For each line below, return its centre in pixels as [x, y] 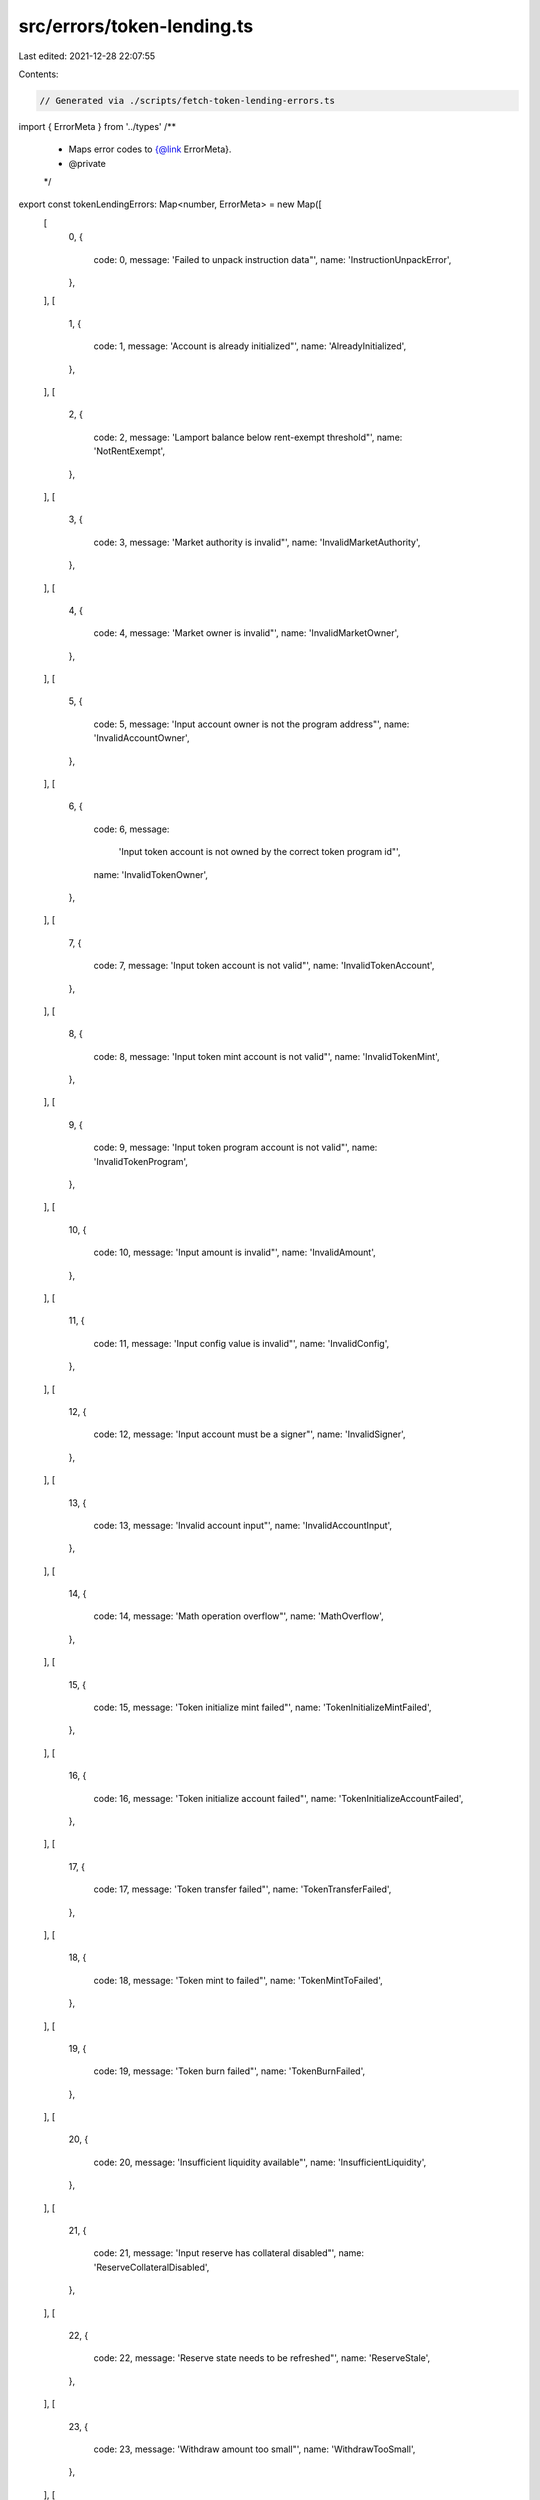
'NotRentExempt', [129, 451]
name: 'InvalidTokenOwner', [151, 874]
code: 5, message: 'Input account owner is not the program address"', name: [251, 724]
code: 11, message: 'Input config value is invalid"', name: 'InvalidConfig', [241, 1343]
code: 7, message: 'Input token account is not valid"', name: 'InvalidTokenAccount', [264, 966]
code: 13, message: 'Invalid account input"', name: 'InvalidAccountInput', [243, 1525]
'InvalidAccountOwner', [141, 738]
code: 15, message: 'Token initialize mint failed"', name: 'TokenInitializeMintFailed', [262, 1707]
